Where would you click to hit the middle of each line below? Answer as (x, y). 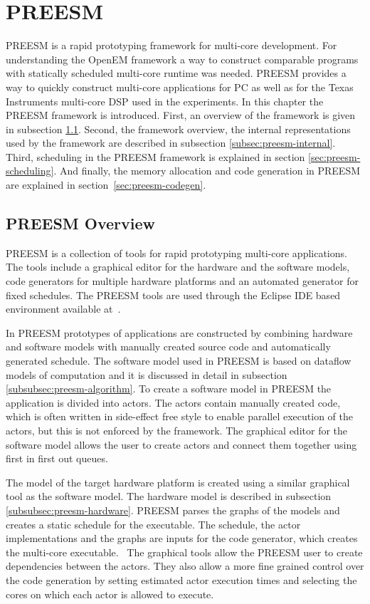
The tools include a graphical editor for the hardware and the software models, (178, 267)
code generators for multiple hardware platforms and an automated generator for (182, 281)
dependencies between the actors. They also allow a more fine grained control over (185, 566)
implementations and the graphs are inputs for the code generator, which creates (182, 538)
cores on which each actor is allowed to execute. (110, 594)
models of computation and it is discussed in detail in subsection (147, 374)
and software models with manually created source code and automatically (168, 347)
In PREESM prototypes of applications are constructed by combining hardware (179, 332)
